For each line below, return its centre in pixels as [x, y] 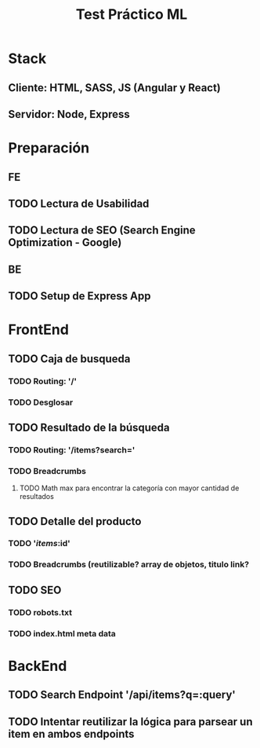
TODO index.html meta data [62, 633]
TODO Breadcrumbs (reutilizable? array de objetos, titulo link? [128, 565]
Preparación [49, 148]
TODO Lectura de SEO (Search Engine [102, 231]
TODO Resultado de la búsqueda [89, 427]
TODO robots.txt [40, 612]
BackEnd [38, 666]
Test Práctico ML [132, 15]
